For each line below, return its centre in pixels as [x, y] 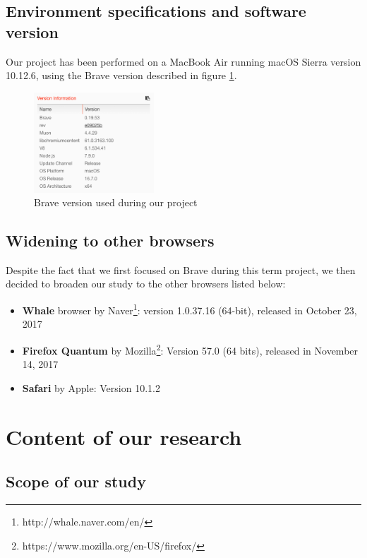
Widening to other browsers [110, 241]
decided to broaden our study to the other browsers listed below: [146, 284]
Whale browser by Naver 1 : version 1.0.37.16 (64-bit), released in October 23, [189, 309]
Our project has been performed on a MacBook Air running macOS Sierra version [183, 61]
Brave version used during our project [116, 202]
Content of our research [124, 436]
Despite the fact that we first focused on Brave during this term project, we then [181, 269]
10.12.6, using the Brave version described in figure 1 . [121, 75]
